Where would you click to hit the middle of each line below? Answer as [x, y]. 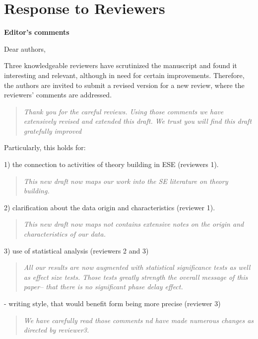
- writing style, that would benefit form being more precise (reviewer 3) [112, 303]
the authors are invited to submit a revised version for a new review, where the [124, 85]
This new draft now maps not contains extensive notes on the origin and [134, 224]
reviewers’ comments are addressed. [58, 95]
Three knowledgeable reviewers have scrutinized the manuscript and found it [121, 65]
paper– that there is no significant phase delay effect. [103, 287]
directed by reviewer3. [56, 330]
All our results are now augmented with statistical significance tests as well [137, 267]
